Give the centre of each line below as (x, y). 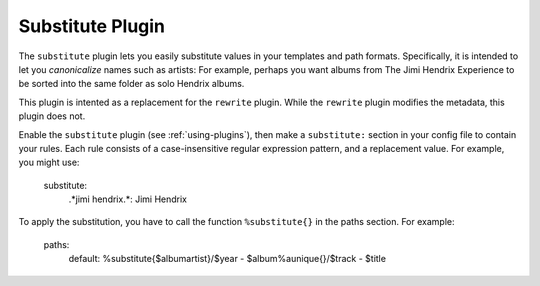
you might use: (49, 162)
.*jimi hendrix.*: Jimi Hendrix (127, 199)
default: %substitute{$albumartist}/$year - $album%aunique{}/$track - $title (227, 259)
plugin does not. (52, 116)
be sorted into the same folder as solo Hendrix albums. (131, 84)
